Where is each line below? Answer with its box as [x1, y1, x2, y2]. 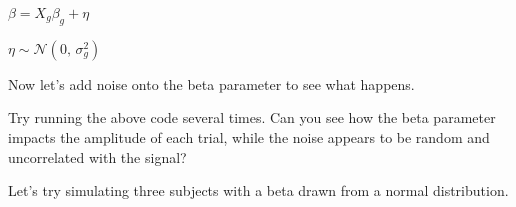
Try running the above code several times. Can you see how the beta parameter [8, 107, 496, 128]
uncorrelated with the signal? [8, 146, 187, 167]
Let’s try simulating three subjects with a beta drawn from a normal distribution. [8, 180, 509, 201]
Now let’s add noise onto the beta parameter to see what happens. [8, 73, 415, 94]
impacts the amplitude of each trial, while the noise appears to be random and [8, 126, 490, 147]
